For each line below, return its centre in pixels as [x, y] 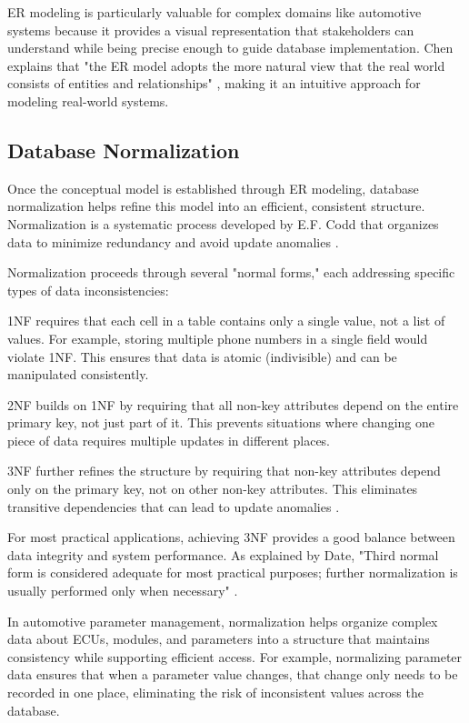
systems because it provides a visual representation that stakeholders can [211, 30]
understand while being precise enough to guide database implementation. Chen [230, 48]
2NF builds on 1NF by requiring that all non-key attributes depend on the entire [233, 404]
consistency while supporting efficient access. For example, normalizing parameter [235, 656]
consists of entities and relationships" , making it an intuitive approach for [214, 83]
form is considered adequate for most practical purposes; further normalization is [233, 572]
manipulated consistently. [78, 374]
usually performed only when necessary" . [123, 591]
